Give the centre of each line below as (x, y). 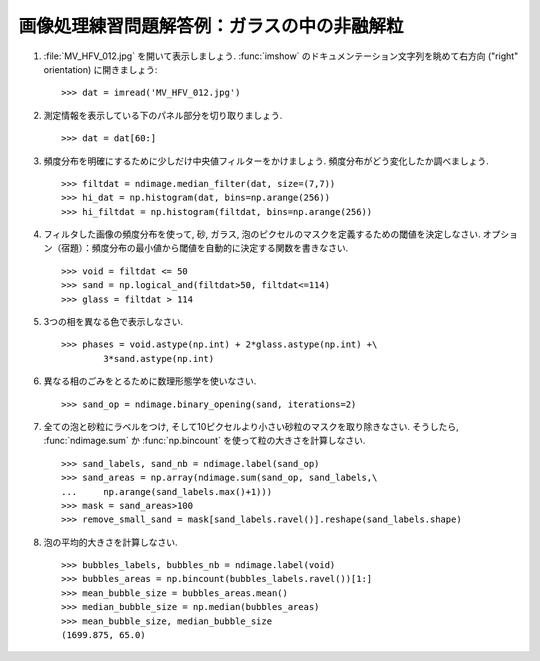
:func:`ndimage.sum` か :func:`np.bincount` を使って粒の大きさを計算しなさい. (204, 441)
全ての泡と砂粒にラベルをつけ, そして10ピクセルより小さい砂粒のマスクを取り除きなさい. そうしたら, (251, 426)
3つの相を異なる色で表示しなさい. (113, 322)
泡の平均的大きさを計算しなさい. (111, 542)
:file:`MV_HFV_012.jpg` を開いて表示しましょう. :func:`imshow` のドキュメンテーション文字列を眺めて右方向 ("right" (281, 56)
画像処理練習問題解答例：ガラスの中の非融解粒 (211, 26)
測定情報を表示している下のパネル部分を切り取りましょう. (163, 115)
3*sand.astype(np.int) (159, 358)
